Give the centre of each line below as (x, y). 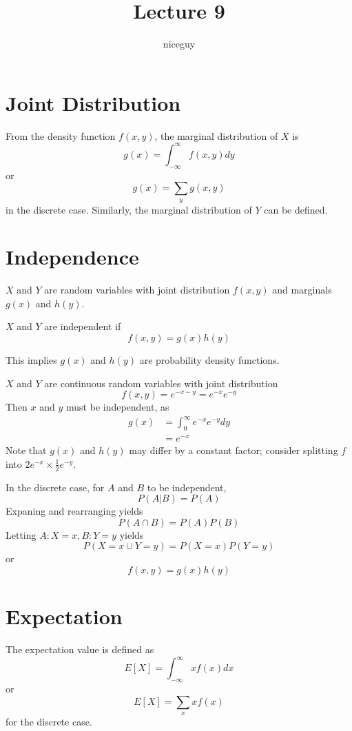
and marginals (302, 290)
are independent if (83, 326)
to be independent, (187, 487)
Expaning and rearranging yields (74, 511)
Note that (26, 450)
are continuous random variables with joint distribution (161, 383)
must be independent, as (118, 407)
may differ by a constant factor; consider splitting (234, 450)
